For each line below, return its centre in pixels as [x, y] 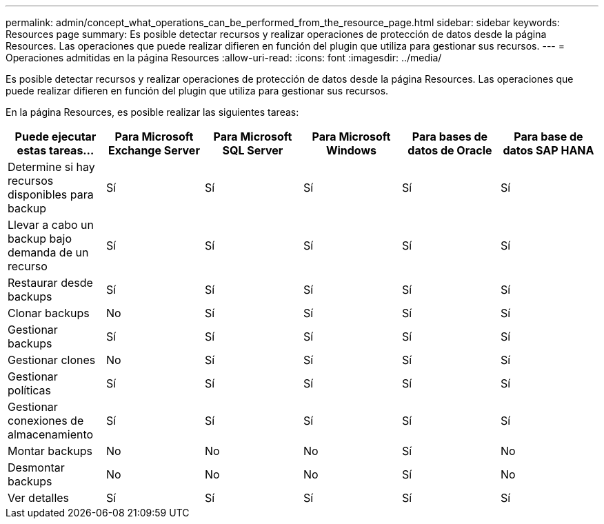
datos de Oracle [450, 150]
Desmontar [36, 467]
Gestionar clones [52, 360]
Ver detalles [39, 498]
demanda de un [48, 252]
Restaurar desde [50, 283]
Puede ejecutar [56, 137]
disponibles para [51, 194]
